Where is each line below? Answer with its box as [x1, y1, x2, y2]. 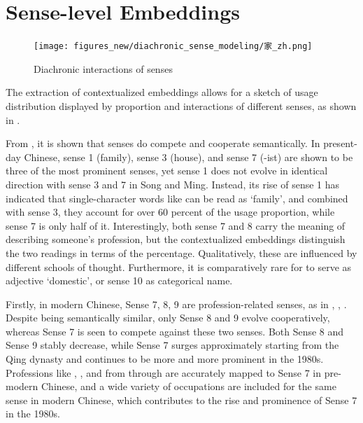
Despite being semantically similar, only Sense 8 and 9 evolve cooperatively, [6, 310, 330, 325]
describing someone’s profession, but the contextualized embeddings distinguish [6, 232, 346, 247]
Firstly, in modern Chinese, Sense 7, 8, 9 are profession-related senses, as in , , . [6, 296, 347, 311]
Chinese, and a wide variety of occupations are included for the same [41, 379, 336, 394]
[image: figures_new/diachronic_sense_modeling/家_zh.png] [34, 41, 313, 52]
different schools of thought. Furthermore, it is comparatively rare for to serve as [6, 259, 352, 274]
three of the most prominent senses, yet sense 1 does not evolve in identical [6, 163, 328, 178]
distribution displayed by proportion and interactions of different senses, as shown [6, 98, 357, 113]
